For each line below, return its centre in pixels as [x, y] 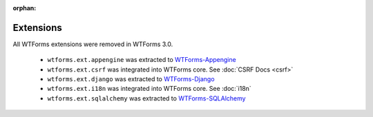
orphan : [25, 8]
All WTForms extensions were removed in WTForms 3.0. [93, 44]
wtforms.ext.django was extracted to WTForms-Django [131, 79]
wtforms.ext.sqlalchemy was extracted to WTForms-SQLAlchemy [146, 98]
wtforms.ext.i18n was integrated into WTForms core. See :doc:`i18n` [149, 89]
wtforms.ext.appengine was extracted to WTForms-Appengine [142, 60]
